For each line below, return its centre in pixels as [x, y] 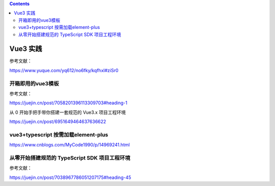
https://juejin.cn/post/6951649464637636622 [58, 121]
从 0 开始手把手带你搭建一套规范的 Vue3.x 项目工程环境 [67, 112]
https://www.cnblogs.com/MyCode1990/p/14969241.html [70, 145]
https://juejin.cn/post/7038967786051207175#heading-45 [70, 177]
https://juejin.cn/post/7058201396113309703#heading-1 [68, 103]
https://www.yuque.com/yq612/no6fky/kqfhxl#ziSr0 [64, 70]
